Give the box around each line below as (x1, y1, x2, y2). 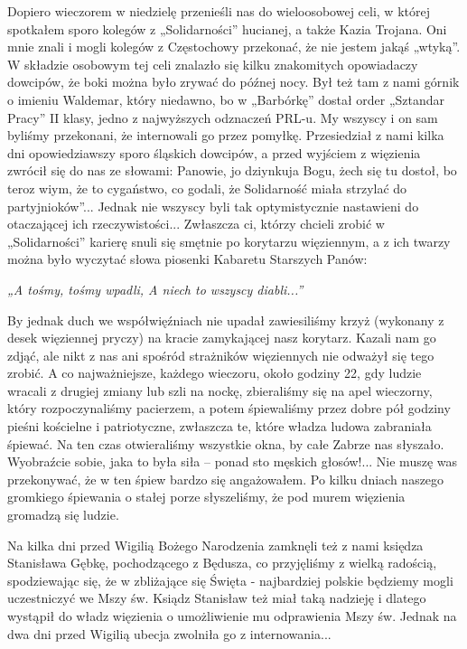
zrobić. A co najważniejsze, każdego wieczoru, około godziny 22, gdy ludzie (7, 363, 422, 382)
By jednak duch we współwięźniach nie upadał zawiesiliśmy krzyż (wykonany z (7, 310, 444, 329)
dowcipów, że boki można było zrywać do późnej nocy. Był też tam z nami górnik (7, 72, 460, 91)
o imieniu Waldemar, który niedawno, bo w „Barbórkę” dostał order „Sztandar (7, 89, 445, 108)
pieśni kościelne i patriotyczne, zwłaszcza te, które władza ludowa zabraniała (7, 417, 432, 436)
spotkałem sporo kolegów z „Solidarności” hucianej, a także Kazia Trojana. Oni (7, 19, 447, 38)
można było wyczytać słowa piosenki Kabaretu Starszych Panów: (7, 249, 368, 268)
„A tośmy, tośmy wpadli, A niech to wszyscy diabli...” (7, 279, 304, 298)
